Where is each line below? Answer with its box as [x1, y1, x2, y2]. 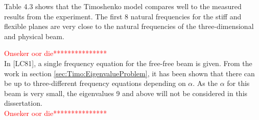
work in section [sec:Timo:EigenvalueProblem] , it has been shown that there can [4, 68, 255, 78]
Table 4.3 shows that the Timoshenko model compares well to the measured [4, 1, 242, 11]
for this [227, 78, 250, 88]
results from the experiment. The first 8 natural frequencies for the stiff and [4, 11, 242, 21]
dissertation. [4, 98, 42, 108]
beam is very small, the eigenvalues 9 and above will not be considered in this [4, 87, 248, 98]
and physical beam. [4, 31, 64, 41]
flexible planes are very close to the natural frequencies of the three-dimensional [4, 21, 254, 32]
